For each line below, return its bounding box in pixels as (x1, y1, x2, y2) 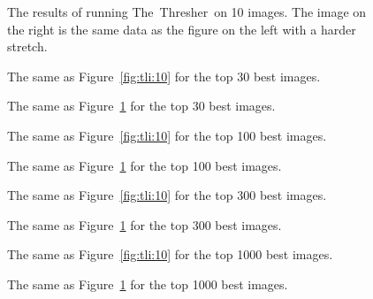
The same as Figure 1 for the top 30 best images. (7, 96, 276, 115)
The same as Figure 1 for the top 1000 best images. (7, 274, 288, 293)
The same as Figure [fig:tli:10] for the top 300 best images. (7, 186, 327, 204)
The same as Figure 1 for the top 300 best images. (7, 215, 282, 234)
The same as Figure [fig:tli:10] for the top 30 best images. (7, 66, 321, 85)
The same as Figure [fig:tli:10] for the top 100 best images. (7, 126, 327, 144)
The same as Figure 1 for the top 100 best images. (7, 156, 282, 174)
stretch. (7, 37, 48, 56)
